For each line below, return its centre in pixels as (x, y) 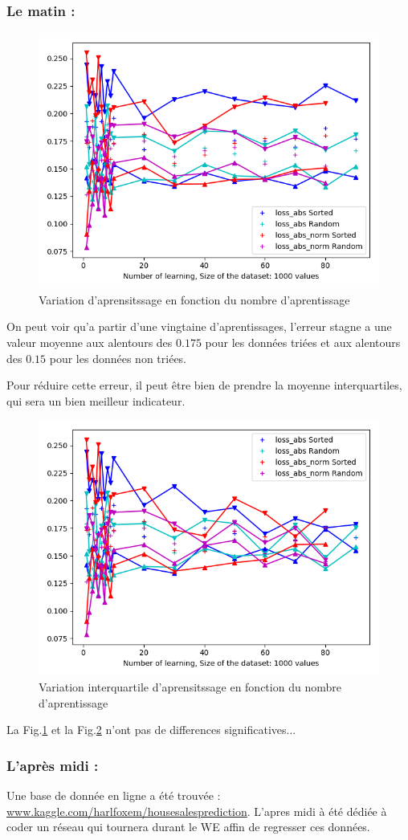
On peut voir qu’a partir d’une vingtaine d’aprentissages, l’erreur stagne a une (199, 326)
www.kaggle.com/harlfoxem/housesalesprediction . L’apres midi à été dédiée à (197, 811)
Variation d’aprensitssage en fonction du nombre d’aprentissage (194, 299)
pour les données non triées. (118, 358)
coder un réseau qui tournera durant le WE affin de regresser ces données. (188, 827)
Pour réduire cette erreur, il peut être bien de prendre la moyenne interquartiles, (204, 385)
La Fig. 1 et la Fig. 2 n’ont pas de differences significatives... (151, 730)
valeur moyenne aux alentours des (90, 342)
